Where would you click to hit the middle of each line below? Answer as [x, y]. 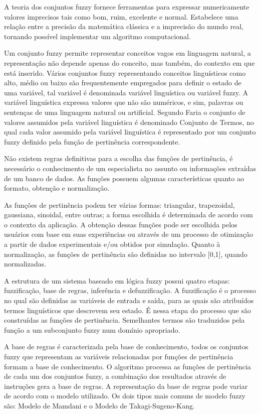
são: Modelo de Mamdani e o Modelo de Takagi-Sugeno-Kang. [99, 405]
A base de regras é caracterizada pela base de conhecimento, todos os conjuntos [126, 347]
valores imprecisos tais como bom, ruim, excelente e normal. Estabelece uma [121, 16]
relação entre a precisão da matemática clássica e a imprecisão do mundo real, [124, 26]
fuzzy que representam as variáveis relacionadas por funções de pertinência [119, 356]
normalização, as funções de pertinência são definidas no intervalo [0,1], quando [126, 254]
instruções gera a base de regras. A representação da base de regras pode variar [126, 386]
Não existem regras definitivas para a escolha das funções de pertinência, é [118, 158]
